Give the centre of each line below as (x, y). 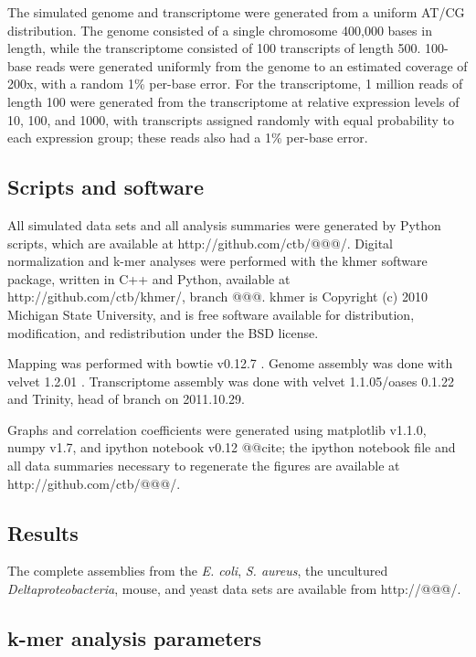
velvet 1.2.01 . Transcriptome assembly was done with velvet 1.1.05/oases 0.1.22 (231, 381)
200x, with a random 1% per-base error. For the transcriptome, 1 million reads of (235, 84)
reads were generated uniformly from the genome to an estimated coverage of (252, 65)
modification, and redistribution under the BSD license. (163, 332)
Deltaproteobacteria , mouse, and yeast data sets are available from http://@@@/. (234, 589)
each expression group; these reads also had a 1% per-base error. (188, 138)
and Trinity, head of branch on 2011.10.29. (126, 399)
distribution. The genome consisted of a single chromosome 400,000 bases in (220, 30)
